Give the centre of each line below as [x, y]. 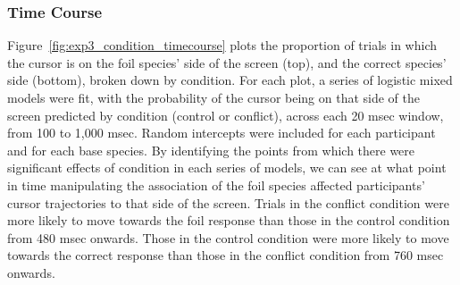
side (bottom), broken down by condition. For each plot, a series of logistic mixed [230, 80]
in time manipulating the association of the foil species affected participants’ [216, 184]
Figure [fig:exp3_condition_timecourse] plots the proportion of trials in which [222, 45]
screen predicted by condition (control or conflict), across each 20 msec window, [226, 115]
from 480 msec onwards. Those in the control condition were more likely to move [228, 237]
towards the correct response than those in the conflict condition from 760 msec [226, 255]
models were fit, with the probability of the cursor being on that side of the [214, 97]
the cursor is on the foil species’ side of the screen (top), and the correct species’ [227, 62]
